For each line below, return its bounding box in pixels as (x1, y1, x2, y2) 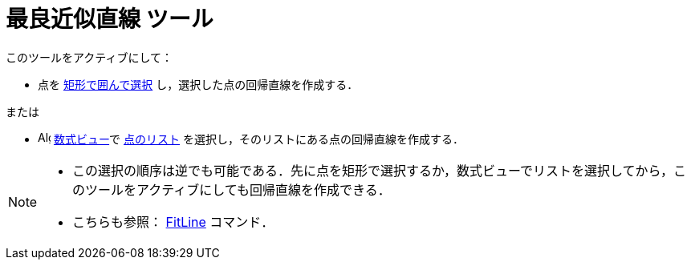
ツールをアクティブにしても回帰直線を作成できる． (85, 181, 391, 198)
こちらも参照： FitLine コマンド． (72, 213, 274, 230)
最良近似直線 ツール (6, 6, 213, 33)
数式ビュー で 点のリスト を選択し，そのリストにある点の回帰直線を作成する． (53, 131, 464, 146)
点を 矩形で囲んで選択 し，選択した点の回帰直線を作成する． (38, 77, 359, 91)
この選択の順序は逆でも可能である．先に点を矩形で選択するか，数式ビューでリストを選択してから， (72, 162, 674, 179)
